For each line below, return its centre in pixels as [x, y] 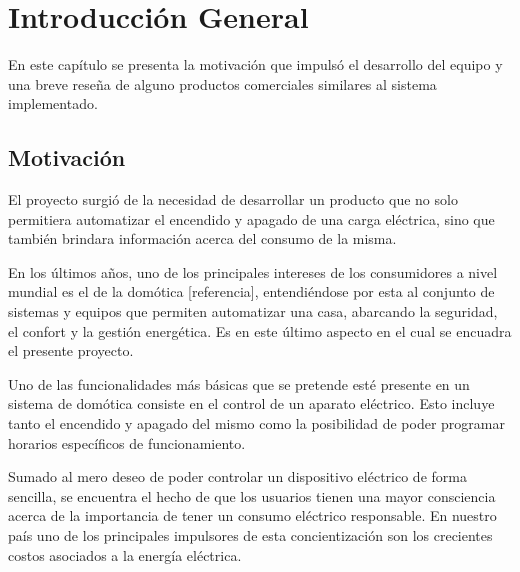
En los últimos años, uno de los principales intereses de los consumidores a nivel [253, 271]
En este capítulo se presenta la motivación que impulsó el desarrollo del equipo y [255, 64]
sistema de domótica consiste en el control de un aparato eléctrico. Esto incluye [251, 403]
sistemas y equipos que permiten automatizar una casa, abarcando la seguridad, [253, 311]
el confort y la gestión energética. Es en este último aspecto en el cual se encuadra [260, 330]
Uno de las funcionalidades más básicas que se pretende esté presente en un [239, 383]
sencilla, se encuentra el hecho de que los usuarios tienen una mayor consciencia [252, 495]
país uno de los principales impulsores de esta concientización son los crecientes [250, 535]
